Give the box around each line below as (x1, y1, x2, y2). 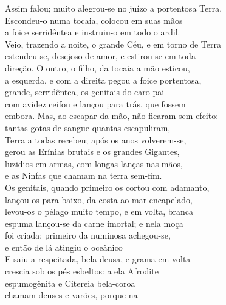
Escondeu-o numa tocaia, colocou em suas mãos (5, 13, 183, 26)
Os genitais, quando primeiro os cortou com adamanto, (5, 181, 210, 193)
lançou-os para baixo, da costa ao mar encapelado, (5, 193, 193, 206)
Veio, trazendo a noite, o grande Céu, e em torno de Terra (5, 37, 222, 50)
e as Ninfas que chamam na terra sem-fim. (5, 169, 162, 182)
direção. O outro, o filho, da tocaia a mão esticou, (5, 61, 190, 74)
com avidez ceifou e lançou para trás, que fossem (5, 97, 186, 110)
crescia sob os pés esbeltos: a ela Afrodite (5, 265, 159, 278)
